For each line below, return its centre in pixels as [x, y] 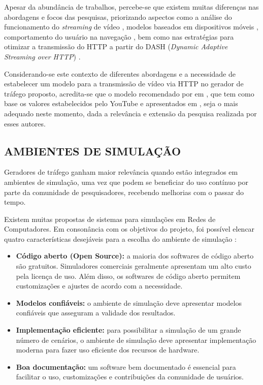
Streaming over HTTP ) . [42, 56]
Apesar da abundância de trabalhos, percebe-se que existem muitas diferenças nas [131, 7]
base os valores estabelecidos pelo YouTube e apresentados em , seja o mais [121, 103]
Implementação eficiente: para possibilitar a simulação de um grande [128, 330]
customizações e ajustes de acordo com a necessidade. [99, 286]
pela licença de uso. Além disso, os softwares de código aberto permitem [128, 276]
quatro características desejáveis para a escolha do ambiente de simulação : [120, 238]
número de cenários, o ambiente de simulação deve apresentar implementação [136, 340]
